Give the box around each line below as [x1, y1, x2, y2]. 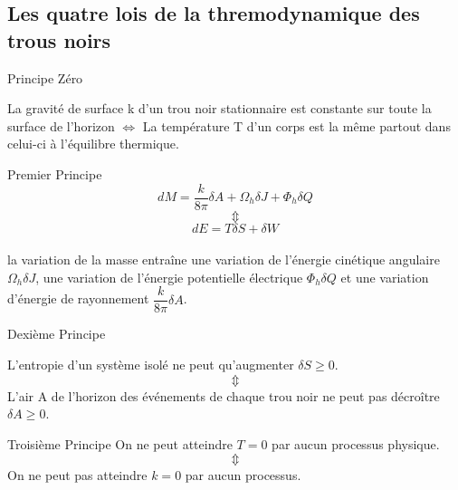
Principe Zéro [7, 68, 83, 87]
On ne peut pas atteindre [7, 466, 148, 485]
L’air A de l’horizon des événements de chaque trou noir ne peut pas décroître [7, 386, 440, 405]
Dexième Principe [7, 324, 106, 343]
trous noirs [7, 25, 111, 53]
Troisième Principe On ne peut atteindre [7, 434, 233, 453]
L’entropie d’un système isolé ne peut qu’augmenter [7, 355, 294, 374]
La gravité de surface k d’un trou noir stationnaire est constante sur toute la [7, 99, 432, 118]
